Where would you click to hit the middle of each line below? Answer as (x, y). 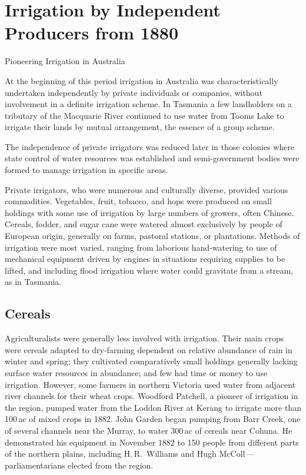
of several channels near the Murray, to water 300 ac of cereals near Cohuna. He (149, 430)
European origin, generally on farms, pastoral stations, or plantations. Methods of (152, 236)
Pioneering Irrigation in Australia (65, 61)
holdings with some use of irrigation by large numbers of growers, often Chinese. (149, 212)
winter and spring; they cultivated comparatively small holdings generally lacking (151, 361)
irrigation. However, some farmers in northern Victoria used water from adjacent (150, 384)
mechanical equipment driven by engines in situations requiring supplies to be (145, 259)
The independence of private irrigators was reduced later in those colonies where (150, 146)
